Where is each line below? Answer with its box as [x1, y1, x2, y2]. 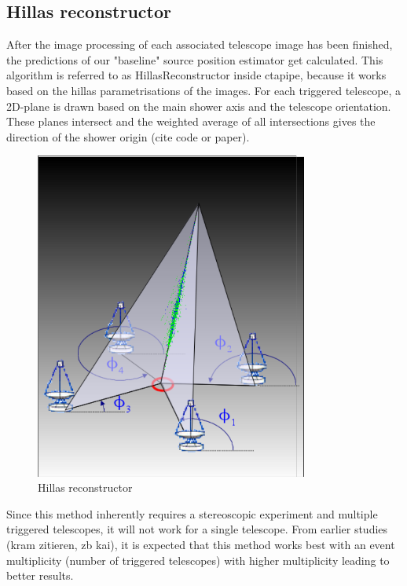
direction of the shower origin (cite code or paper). [6, 128, 250, 145]
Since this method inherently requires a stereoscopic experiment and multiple [6, 505, 378, 522]
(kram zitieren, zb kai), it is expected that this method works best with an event [6, 537, 395, 553]
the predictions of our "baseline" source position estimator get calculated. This [6, 51, 383, 68]
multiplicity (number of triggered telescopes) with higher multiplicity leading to [6, 551, 390, 568]
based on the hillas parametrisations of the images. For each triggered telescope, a [6, 82, 401, 98]
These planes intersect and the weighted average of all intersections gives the [6, 113, 376, 130]
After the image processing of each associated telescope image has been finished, [6, 36, 393, 53]
